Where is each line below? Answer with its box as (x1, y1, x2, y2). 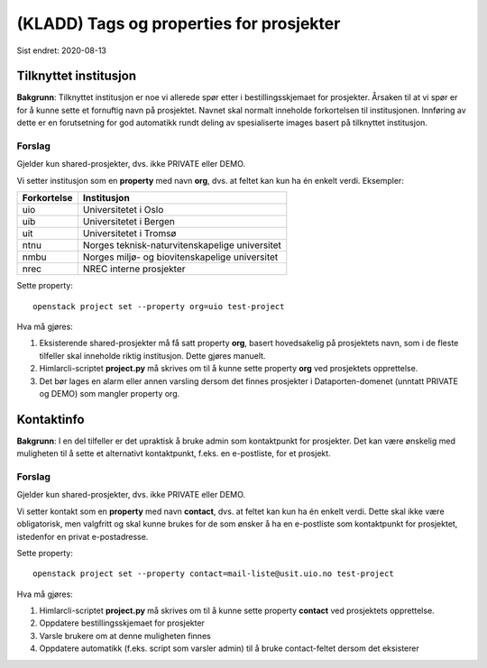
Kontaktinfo (16, 411, 85, 427)
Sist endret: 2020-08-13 (16, 45, 107, 56)
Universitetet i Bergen (82, 215, 175, 228)
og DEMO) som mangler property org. (39, 388, 180, 398)
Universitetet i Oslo (82, 204, 164, 216)
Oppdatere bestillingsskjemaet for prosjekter (39, 618, 205, 628)
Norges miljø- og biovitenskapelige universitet (82, 251, 279, 263)
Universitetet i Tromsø (82, 227, 177, 240)
